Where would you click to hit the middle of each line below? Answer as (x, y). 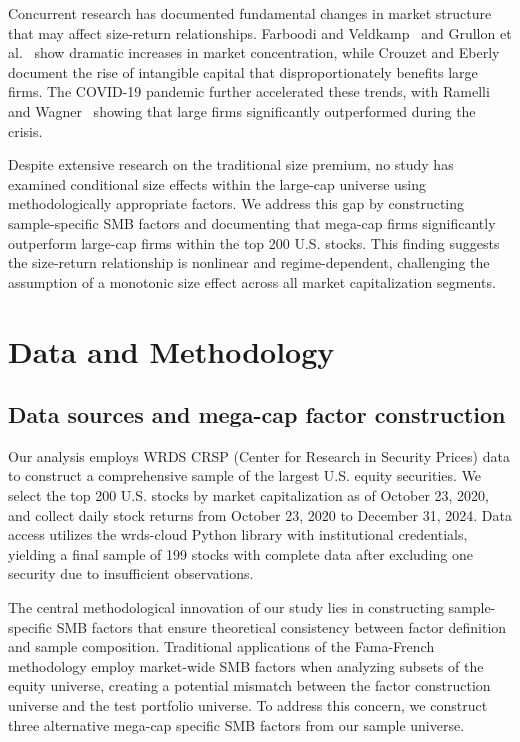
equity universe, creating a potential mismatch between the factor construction (249, 685)
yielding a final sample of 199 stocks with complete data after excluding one (240, 553)
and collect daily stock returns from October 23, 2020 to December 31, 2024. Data (260, 514)
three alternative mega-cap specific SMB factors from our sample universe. (236, 724)
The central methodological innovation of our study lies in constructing (226, 607)
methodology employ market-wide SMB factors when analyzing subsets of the (246, 665)
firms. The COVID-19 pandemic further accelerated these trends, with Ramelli (249, 91)
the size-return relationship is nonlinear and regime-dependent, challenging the (249, 262)
